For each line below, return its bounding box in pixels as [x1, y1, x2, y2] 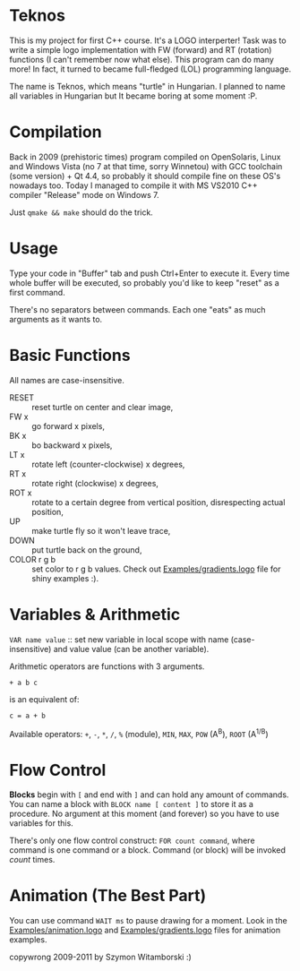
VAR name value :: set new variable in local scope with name [9, 633, 229, 645]
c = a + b [9, 711, 47, 720]
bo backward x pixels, [31, 440, 113, 451]
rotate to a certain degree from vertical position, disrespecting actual [31, 496, 286, 507]
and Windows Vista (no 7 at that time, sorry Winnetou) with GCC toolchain [9, 160, 283, 171]
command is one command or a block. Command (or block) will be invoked [9, 845, 287, 855]
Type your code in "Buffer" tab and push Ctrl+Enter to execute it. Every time [9, 268, 290, 279]
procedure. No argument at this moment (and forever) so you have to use [9, 808, 279, 820]
